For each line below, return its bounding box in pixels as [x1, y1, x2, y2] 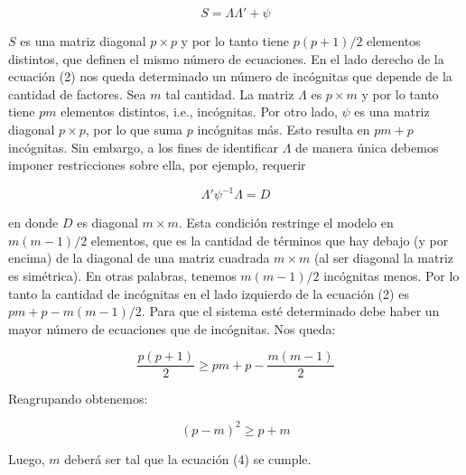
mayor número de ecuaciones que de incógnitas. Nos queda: [8, 319, 336, 338]
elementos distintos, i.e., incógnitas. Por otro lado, [61, 102, 338, 121]
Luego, [8, 449, 45, 468]
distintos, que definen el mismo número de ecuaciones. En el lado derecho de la [8, 49, 444, 68]
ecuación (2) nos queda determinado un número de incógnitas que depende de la [8, 67, 452, 86]
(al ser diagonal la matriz [313, 248, 454, 267]
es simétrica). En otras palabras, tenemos [8, 266, 237, 285]
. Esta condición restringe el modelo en [178, 213, 394, 232]
